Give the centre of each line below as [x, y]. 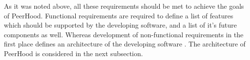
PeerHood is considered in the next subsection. [74, 53]
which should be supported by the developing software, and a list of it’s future [120, 25]
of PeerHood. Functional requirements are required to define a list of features [119, 15]
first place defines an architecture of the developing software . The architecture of [125, 44]
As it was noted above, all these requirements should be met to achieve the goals [124, 6]
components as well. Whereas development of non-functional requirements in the [124, 34]
